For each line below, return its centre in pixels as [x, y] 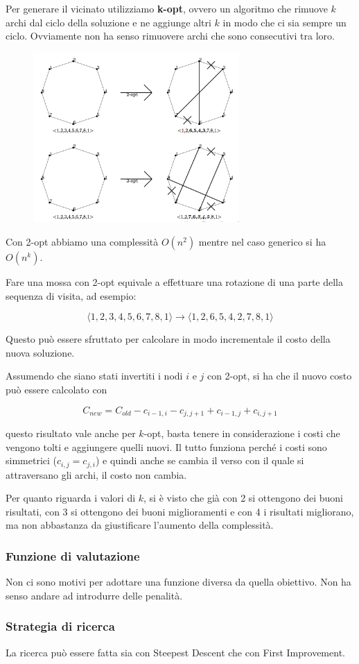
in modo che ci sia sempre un [284, 22]
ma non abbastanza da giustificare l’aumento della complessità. [140, 525]
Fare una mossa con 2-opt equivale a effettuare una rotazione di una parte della [174, 282]
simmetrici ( [31, 460]
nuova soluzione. [40, 352]
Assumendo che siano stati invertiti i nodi [94, 376]
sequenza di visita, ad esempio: [71, 295]
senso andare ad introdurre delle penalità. [94, 595]
